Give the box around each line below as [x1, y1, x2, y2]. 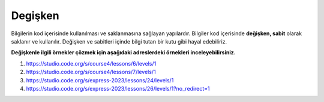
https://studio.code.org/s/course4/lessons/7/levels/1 [26, 69, 156, 76]
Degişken [11, 9, 59, 22]
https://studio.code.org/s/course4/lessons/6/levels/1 [26, 60, 157, 67]
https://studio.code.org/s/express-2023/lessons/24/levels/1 [26, 76, 174, 84]
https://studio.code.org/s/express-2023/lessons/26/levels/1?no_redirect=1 [26, 85, 210, 92]
